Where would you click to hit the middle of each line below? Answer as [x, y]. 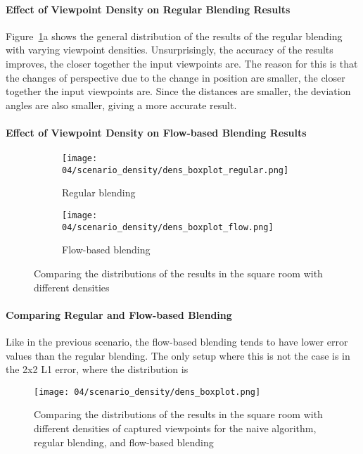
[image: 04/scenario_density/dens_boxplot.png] [147, 392]
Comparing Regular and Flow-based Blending [119, 314]
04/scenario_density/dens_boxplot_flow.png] [168, 227]
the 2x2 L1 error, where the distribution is [97, 369]
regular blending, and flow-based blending [124, 442]
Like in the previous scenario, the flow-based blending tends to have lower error [177, 341]
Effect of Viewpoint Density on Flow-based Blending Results [156, 132]
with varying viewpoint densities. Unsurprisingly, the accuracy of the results [170, 50]
